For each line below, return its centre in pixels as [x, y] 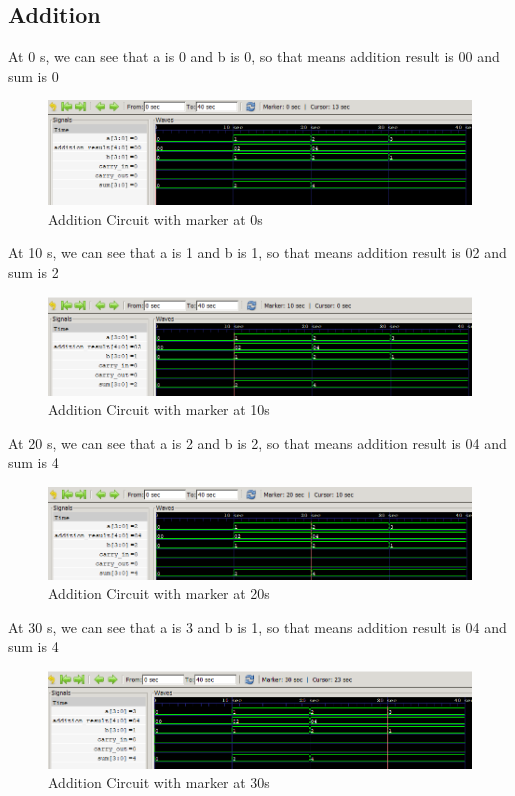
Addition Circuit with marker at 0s [155, 218]
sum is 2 [33, 272]
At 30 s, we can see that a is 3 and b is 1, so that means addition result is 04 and [257, 626]
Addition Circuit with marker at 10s [159, 409]
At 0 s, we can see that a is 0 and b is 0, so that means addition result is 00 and [254, 56]
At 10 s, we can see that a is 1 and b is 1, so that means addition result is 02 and [257, 252]
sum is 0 [33, 75]
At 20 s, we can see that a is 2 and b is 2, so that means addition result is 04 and [257, 442]
